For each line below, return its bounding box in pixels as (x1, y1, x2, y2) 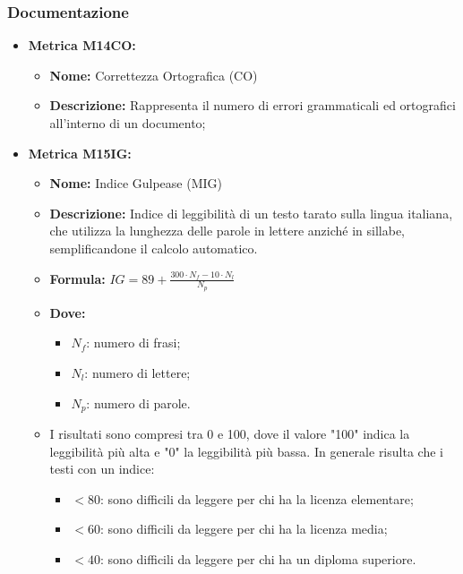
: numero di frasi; (86, 333, 181, 352)
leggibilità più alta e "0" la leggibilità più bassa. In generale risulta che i (49, 441, 443, 460)
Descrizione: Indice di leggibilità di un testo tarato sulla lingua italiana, (49, 203, 453, 222)
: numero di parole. (86, 393, 191, 412)
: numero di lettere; (84, 363, 191, 381)
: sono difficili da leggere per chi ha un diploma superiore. (100, 550, 416, 568)
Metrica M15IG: (28, 143, 132, 162)
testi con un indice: (49, 459, 155, 478)
